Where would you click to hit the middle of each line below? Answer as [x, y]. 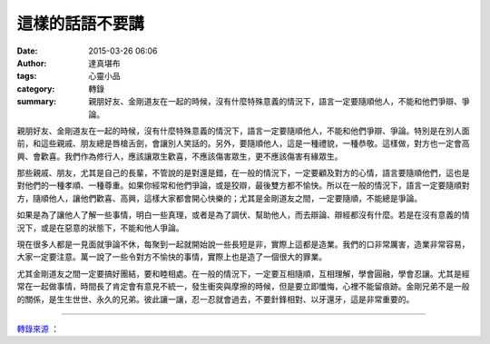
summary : [37, 102]
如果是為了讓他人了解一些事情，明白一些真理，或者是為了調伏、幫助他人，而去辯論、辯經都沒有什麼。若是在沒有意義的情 [243, 215]
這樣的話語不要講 [81, 24]
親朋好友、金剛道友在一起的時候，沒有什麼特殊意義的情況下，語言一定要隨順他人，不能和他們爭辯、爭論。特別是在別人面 [243, 131]
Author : [32, 63]
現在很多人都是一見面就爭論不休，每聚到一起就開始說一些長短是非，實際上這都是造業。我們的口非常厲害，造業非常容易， [243, 244]
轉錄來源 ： [38, 329]
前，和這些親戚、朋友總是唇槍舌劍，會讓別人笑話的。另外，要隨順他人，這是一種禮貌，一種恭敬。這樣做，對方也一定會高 [243, 143]
